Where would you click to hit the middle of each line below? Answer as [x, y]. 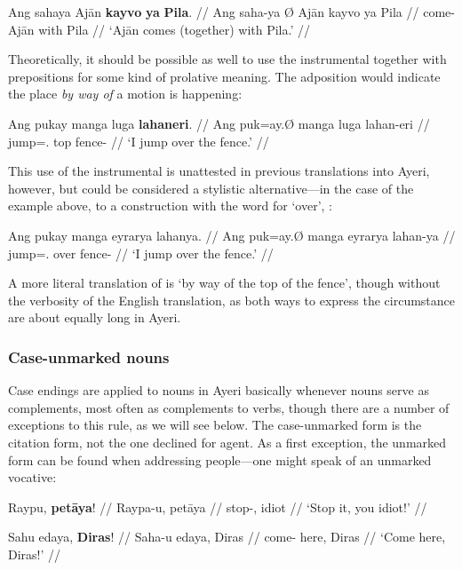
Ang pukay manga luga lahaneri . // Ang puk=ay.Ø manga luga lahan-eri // [219, 123]
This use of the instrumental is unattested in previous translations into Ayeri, [219, 171]
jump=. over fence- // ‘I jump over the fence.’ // [141, 253]
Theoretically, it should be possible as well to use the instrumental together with [227, 59]
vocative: [32, 477]
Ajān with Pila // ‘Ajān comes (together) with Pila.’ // [159, 29]
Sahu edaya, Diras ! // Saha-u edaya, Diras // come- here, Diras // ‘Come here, [227, 537]
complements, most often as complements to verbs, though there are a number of [229, 407]
